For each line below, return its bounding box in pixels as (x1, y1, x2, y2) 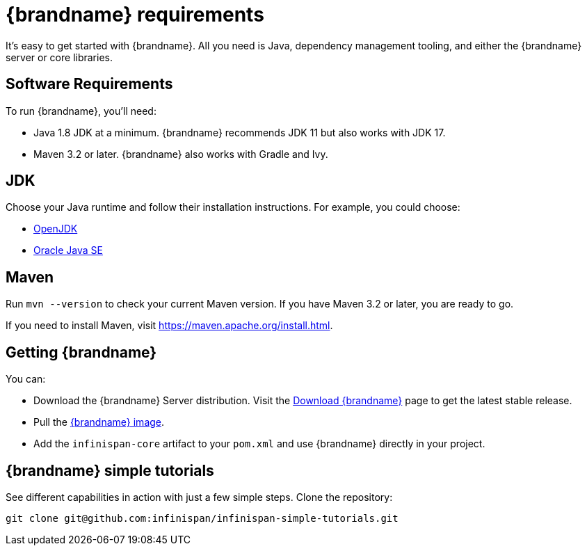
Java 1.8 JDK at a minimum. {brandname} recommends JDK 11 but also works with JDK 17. (33, 126, 446, 138)
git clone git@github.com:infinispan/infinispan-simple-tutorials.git (6, 512, 399, 524)
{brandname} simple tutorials (6, 461, 214, 479)
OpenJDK (33, 223, 78, 235)
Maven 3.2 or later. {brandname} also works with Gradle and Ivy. (33, 147, 328, 160)
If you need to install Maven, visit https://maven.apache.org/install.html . (6, 319, 333, 332)
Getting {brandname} (6, 343, 157, 361)
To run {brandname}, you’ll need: (6, 104, 156, 117)
